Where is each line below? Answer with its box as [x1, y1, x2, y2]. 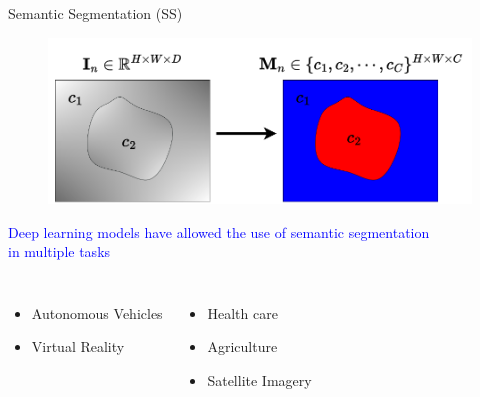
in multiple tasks [8, 241, 111, 262]
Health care [207, 302, 278, 323]
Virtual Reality [31, 336, 125, 357]
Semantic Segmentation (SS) [8, 3, 183, 23]
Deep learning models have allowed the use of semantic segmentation [8, 221, 430, 242]
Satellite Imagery [207, 370, 312, 391]
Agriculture [207, 336, 278, 357]
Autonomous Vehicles [31, 302, 163, 323]
